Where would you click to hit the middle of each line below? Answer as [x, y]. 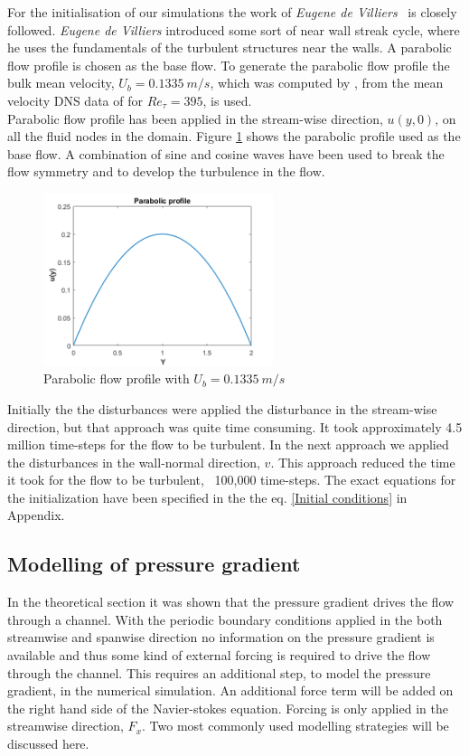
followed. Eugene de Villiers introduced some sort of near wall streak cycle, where [234, 29]
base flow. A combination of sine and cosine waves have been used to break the [226, 153]
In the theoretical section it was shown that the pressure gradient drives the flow [231, 602]
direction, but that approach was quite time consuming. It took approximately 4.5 [235, 426]
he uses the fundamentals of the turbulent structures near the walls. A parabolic [230, 47]
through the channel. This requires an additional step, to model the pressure [219, 672]
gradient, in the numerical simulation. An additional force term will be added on [230, 690]
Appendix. [36, 515]
